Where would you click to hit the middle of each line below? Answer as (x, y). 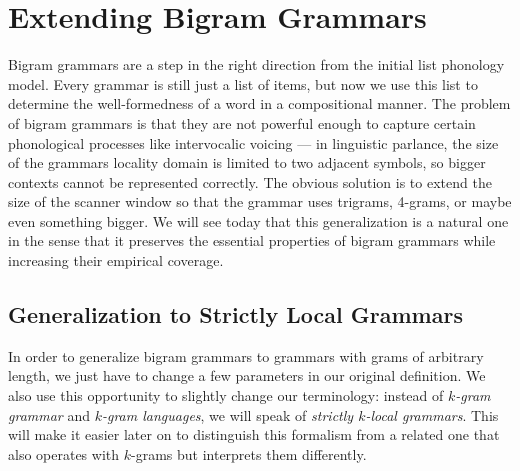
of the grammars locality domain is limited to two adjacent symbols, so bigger (247, 162)
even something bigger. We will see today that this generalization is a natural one (258, 220)
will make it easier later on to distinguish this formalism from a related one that (254, 434)
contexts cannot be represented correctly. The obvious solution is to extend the (250, 181)
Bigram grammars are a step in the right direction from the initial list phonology (256, 64)
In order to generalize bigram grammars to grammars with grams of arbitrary (246, 355)
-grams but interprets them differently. (248, 453)
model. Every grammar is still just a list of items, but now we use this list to (243, 83)
